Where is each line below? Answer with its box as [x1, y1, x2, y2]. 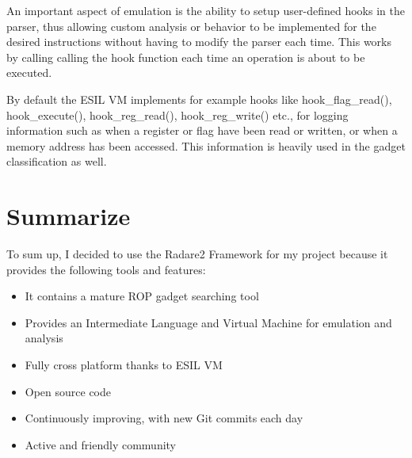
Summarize [6, 200, 131, 232]
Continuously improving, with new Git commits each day [25, 410, 303, 426]
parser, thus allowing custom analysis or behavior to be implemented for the [6, 17, 376, 34]
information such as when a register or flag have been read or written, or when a [6, 122, 398, 139]
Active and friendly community [25, 436, 177, 452]
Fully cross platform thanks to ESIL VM [25, 357, 223, 373]
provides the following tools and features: [6, 261, 206, 277]
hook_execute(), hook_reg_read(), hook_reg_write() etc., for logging [6, 106, 349, 123]
